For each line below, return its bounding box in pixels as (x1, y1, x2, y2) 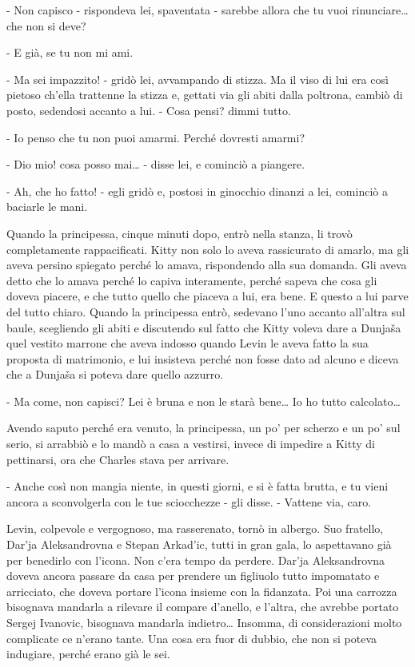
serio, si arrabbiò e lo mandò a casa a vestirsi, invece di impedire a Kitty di (6, 435, 375, 452)
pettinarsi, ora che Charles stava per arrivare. (6, 451, 229, 467)
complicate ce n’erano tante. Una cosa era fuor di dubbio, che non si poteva (6, 629, 377, 646)
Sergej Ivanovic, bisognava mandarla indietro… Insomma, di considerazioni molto (6, 614, 402, 630)
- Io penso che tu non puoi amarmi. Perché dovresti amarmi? (6, 129, 305, 145)
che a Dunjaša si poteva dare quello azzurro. (6, 366, 224, 383)
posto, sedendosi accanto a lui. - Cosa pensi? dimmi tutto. (6, 101, 291, 118)
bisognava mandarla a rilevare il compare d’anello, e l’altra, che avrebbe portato (6, 598, 399, 615)
